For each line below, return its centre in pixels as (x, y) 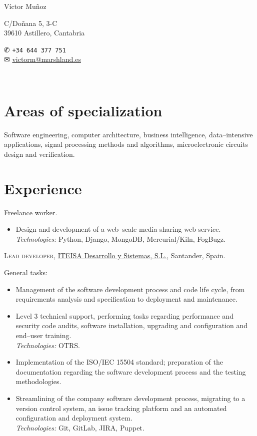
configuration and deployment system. (74, 418)
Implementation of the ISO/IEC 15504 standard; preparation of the (119, 362)
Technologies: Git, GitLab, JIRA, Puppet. (80, 427)
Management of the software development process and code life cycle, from (130, 289)
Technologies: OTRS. (48, 345)
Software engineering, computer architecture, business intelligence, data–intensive (128, 134)
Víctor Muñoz (25, 6)
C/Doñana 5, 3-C (31, 23)
